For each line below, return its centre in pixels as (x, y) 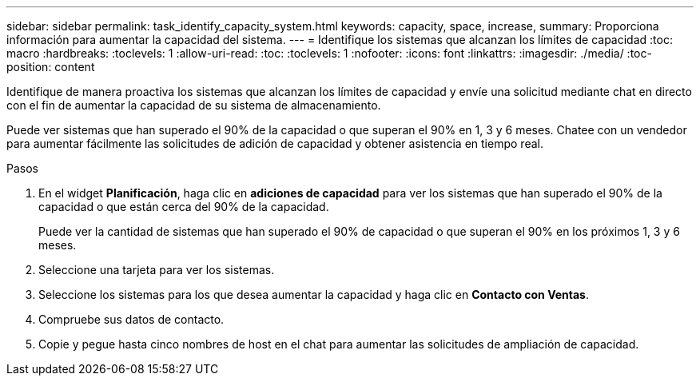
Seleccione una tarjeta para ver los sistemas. (157, 270)
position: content (51, 67)
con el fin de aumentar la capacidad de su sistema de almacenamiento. (194, 105)
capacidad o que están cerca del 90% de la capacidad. (184, 207)
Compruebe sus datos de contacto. (131, 319)
